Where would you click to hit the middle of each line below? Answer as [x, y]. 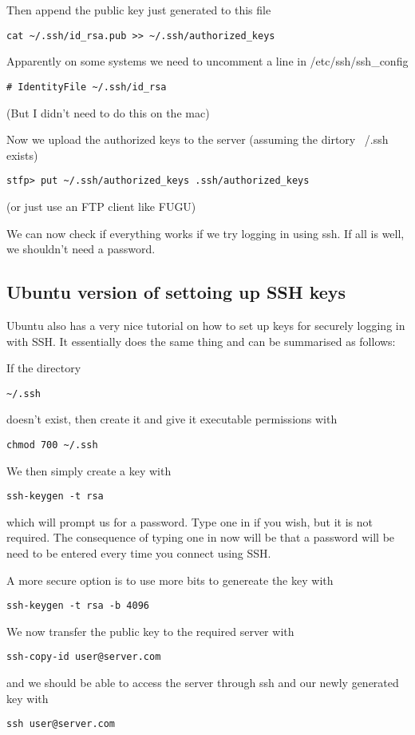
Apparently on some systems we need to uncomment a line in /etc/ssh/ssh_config [207, 61]
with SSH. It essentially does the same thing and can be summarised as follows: [201, 341]
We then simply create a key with [89, 470]
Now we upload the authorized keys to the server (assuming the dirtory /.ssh [198, 139]
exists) [22, 155]
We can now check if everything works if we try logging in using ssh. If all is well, [206, 233]
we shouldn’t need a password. [81, 249]
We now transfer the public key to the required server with [150, 631]
